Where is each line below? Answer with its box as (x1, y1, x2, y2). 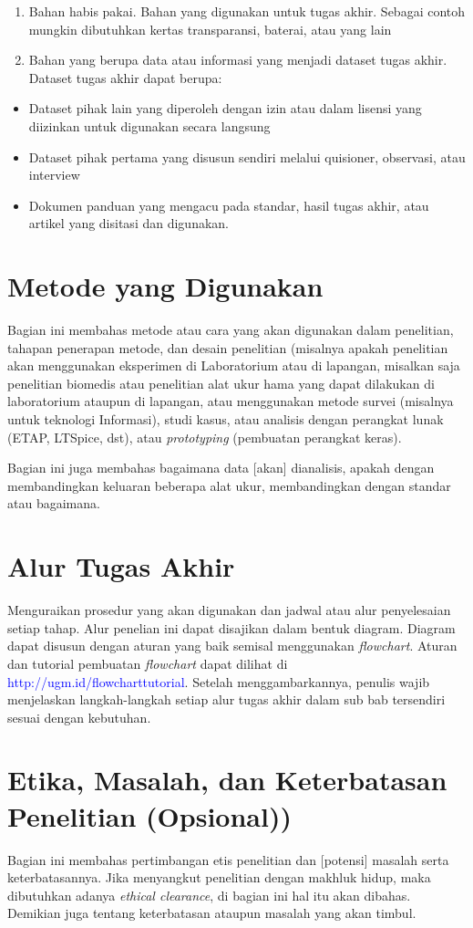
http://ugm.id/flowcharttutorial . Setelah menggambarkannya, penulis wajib (7, 672, 430, 691)
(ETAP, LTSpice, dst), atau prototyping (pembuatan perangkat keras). (7, 427, 402, 446)
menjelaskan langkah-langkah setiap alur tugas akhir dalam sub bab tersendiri (7, 690, 446, 709)
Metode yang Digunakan (7, 267, 324, 305)
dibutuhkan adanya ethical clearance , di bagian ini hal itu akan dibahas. (7, 885, 411, 904)
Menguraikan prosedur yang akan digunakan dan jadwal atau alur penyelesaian (7, 600, 451, 620)
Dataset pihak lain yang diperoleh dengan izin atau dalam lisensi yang (28, 99, 422, 118)
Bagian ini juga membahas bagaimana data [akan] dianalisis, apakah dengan (7, 458, 435, 477)
